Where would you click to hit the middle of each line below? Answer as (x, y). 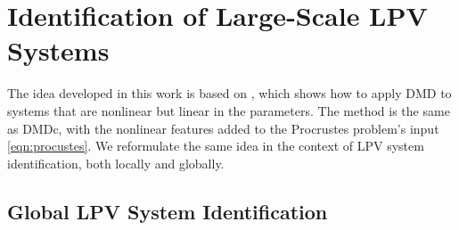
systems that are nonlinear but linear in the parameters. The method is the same (229, 110)
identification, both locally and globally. (116, 163)
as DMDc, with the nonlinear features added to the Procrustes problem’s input (223, 128)
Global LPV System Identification (168, 211)
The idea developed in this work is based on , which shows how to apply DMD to (229, 93)
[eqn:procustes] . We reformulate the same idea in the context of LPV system (216, 146)
